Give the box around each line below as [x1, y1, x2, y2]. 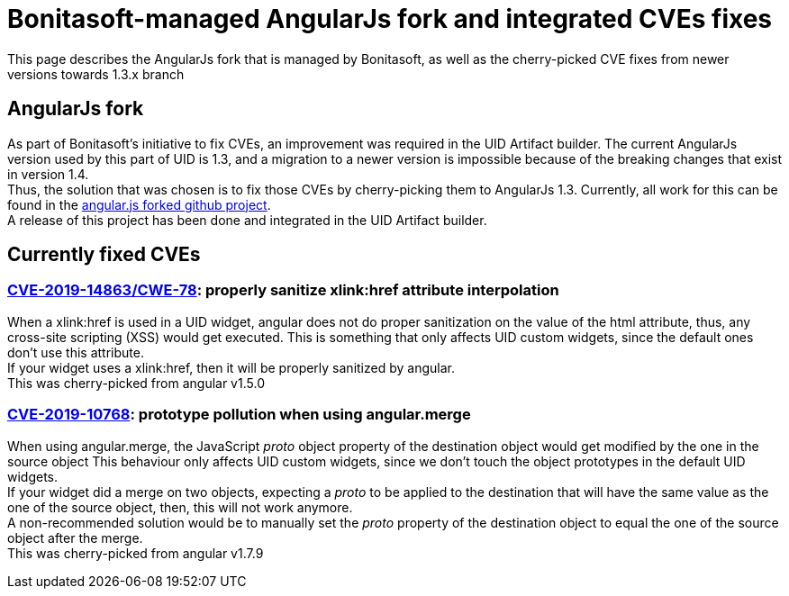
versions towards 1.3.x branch [7, 66, 185, 82]
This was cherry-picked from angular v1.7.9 [7, 545, 264, 561]
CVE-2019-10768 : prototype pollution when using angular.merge [7, 405, 471, 424]
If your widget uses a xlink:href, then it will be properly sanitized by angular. [7, 359, 455, 375]
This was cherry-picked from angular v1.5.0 [7, 375, 265, 391]
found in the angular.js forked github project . [7, 196, 271, 212]
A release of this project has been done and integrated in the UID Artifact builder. [7, 212, 487, 228]
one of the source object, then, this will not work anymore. [7, 499, 353, 515]
